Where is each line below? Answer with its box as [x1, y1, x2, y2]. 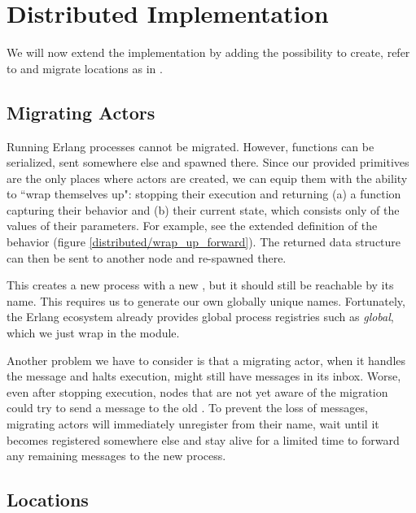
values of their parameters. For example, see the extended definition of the [7, 217, 378, 234]
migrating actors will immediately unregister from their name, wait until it [7, 415, 379, 433]
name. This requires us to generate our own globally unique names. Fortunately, [7, 292, 405, 309]
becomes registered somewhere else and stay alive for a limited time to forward [7, 431, 400, 448]
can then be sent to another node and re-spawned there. [7, 249, 287, 266]
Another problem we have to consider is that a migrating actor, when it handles [7, 351, 406, 368]
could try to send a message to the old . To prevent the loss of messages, [7, 399, 368, 416]
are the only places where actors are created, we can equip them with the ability [7, 169, 408, 186]
